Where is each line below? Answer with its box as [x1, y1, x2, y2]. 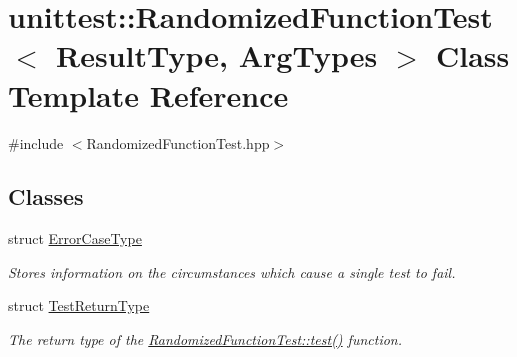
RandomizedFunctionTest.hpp [86, 132, 270, 153]
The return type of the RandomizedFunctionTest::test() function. [8, 329, 402, 350]
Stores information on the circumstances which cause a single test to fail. [8, 261, 456, 282]
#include [8, 132, 64, 153]
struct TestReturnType [8, 295, 150, 316]
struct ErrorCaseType [8, 228, 142, 249]
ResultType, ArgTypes [56, 35, 378, 76]
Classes [8, 181, 84, 212]
